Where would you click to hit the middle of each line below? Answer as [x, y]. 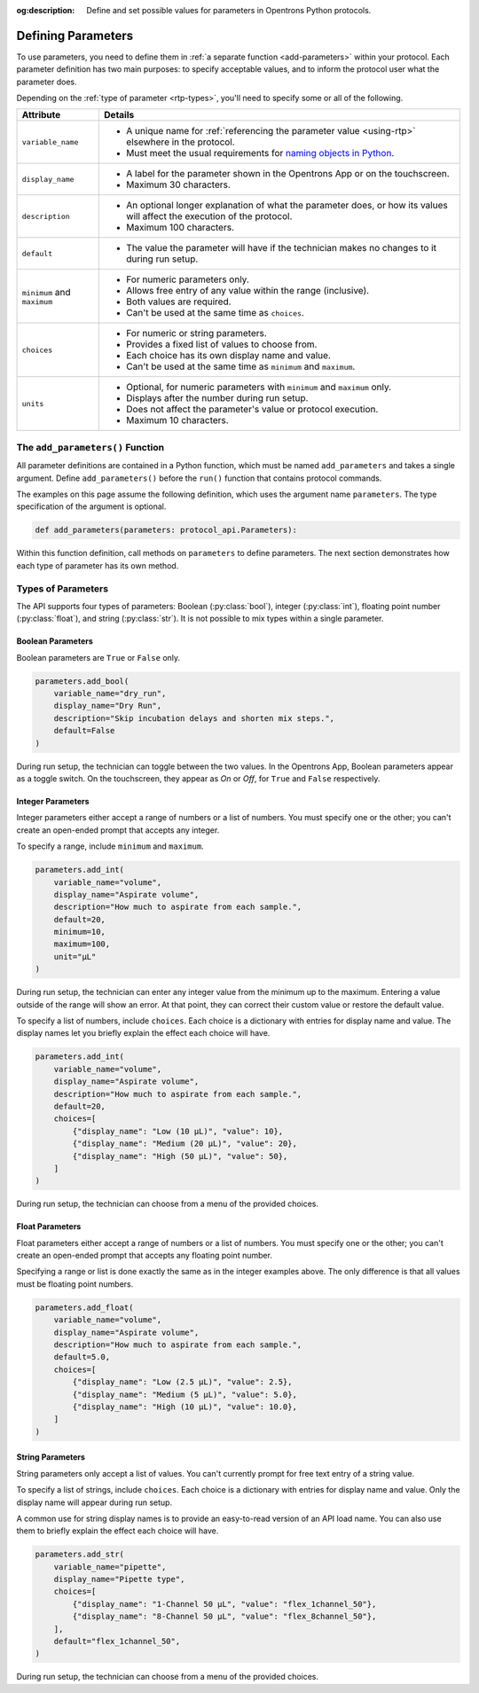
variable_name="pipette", [110, 1567]
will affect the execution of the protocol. [209, 216]
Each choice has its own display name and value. [228, 356]
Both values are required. [178, 302]
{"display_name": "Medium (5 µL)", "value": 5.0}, [185, 1394]
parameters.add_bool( [82, 681]
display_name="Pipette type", [119, 1579]
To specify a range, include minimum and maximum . [110, 846]
